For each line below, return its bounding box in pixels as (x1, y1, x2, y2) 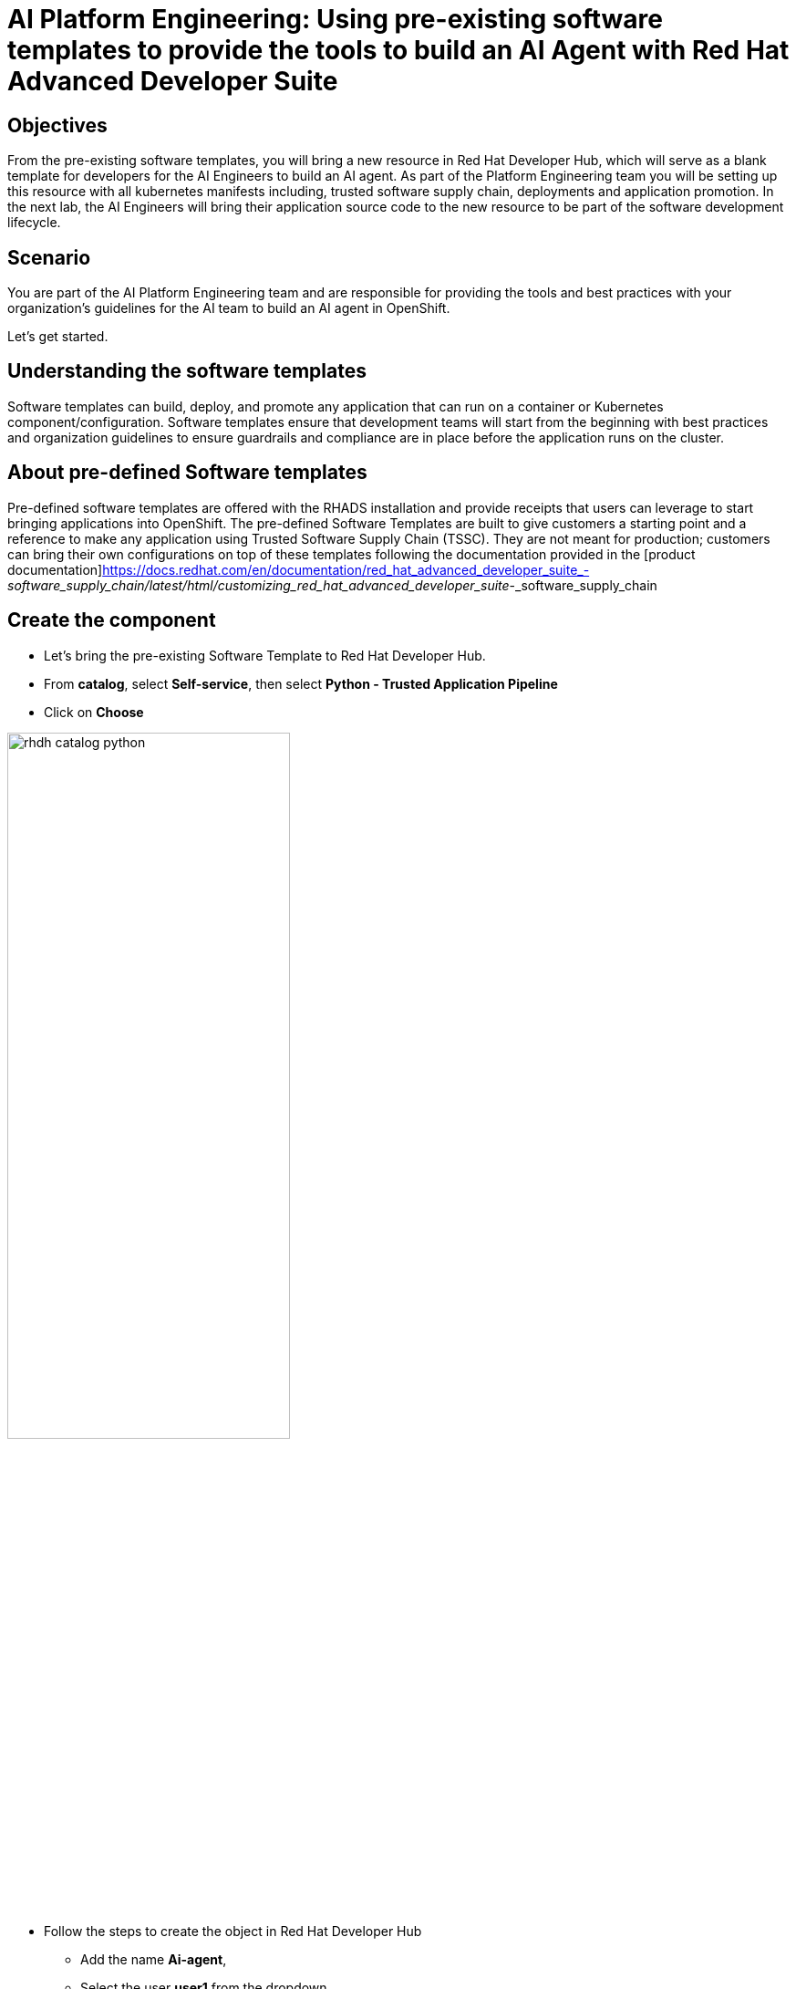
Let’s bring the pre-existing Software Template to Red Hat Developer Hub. (44, 647, 486, 663)
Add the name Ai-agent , (80, 1951, 227, 1967)
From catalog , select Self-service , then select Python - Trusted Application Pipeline (44, 675, 558, 692)
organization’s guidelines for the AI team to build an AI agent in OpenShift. (7, 300, 450, 317)
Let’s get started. (7, 328, 109, 345)
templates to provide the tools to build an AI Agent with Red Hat (7, 35, 790, 66)
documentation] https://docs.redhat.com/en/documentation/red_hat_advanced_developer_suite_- (7, 561, 590, 578)
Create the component (7, 609, 216, 632)
